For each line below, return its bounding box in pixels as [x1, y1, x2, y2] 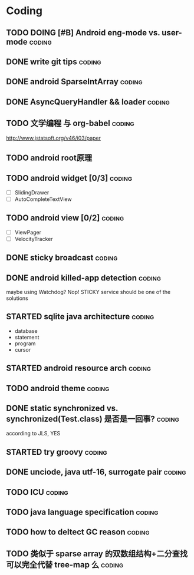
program [14, 340, 36, 347]
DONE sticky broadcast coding [6, 253, 118, 263]
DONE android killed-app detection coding [6, 273, 161, 283]
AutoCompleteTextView [14, 196, 72, 203]
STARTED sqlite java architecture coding [6, 312, 154, 322]
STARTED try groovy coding [6, 447, 107, 457]
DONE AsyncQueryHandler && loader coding [6, 97, 170, 107]
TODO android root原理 [6, 153, 93, 163]
